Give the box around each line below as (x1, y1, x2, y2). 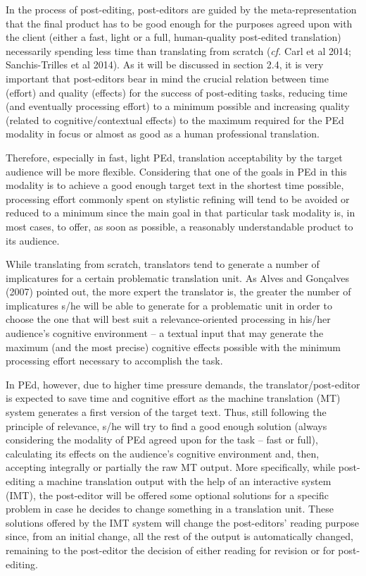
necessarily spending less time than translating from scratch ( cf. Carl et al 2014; (6, 43, 351, 58)
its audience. (6, 233, 60, 247)
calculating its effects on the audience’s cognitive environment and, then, (6, 446, 320, 460)
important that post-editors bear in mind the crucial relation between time (6, 71, 329, 85)
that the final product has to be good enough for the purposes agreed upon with (6, 16, 353, 30)
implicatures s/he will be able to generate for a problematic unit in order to (6, 298, 332, 312)
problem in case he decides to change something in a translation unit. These (6, 501, 334, 516)
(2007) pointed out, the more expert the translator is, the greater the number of (6, 284, 351, 299)
